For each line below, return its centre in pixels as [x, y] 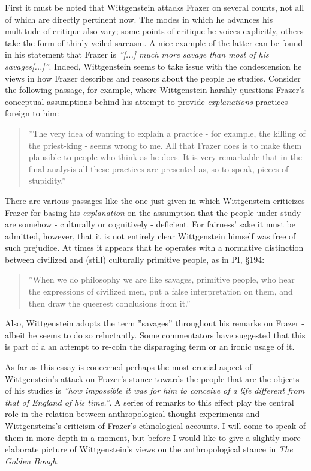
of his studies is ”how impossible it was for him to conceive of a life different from [155, 390]
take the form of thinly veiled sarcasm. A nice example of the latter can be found [154, 42]
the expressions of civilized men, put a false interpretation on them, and [161, 291]
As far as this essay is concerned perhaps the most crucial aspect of [129, 367]
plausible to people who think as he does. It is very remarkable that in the [165, 157]
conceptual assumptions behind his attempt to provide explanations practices [147, 101]
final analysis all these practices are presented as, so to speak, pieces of [158, 168]
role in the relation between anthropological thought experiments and [132, 414]
